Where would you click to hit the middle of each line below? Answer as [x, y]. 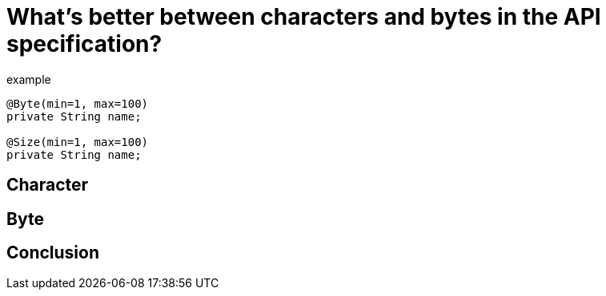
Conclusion [53, 253]
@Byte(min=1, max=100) [78, 103]
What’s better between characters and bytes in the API [304, 17]
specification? [84, 44]
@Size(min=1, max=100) [78, 142]
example [29, 79]
